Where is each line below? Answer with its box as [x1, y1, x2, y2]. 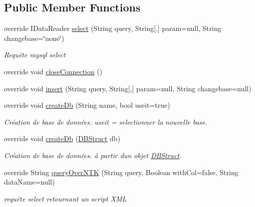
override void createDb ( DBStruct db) [4, 133, 121, 144]
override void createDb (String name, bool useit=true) [4, 100, 170, 110]
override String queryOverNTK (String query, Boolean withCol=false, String [4, 167, 239, 177]
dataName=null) [4, 177, 55, 187]
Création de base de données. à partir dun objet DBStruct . [4, 150, 182, 160]
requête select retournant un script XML [4, 193, 127, 204]
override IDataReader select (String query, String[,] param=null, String [4, 23, 222, 33]
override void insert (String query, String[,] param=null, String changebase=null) [4, 83, 252, 93]
